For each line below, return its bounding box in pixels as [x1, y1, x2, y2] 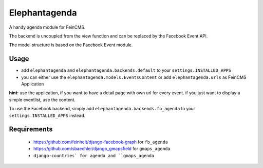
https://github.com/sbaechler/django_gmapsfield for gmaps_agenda [33, 146, 170, 151]
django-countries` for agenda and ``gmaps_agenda [33, 153, 154, 158]
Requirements [9, 125, 53, 134]
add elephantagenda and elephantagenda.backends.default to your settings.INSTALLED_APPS [21, 67, 231, 73]
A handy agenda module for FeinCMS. [9, 24, 86, 30]
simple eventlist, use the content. [9, 97, 75, 102]
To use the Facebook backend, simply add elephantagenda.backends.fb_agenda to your [9, 106, 196, 112]
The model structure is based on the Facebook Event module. [9, 42, 133, 48]
